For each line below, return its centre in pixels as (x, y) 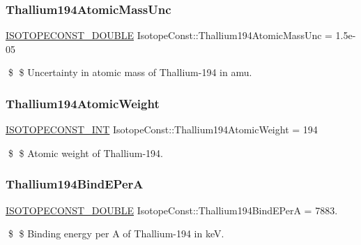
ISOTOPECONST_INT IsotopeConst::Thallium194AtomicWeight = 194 (162, 129)
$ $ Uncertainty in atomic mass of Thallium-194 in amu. (130, 72)
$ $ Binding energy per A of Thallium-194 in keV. (116, 233)
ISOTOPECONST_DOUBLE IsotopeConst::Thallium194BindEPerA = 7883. (172, 210)
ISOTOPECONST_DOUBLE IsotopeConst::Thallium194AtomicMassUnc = (169, 35)
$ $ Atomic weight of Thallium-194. (85, 153)
